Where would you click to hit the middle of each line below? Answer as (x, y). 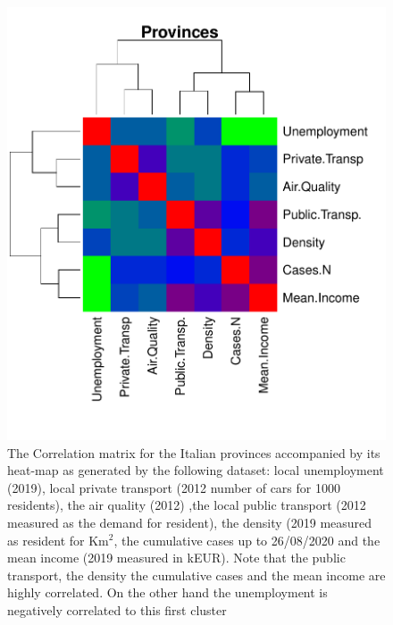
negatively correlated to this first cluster (117, 609)
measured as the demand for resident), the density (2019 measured (190, 522)
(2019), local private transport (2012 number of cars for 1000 (174, 487)
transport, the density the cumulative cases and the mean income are (196, 575)
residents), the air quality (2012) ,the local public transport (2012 (187, 505)
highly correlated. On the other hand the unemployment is (167, 592)
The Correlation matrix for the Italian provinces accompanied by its (194, 452)
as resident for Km (58, 540)
